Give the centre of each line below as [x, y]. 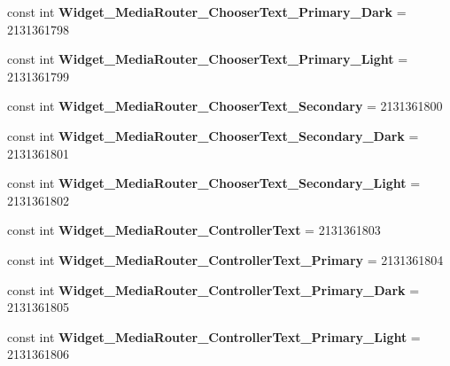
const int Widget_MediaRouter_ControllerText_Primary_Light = [214, 336]
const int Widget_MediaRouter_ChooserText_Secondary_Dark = [213, 135]
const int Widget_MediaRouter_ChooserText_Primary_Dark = [207, 12]
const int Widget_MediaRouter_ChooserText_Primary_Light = [208, 59]
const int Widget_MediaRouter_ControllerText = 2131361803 [194, 230]
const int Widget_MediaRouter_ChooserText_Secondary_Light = [214, 183]
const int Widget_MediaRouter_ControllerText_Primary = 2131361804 [225, 259]
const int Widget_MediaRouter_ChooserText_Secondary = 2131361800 [225, 106]
